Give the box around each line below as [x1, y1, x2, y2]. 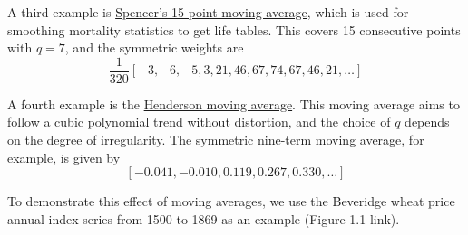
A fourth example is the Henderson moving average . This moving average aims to [7, 94, 460, 113]
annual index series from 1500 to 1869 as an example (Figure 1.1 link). [7, 209, 400, 228]
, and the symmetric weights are [64, 38, 244, 57]
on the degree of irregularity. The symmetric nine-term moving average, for [7, 130, 424, 149]
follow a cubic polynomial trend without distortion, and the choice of [7, 112, 391, 131]
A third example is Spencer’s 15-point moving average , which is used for [7, 3, 409, 21]
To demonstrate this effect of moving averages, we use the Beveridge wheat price [7, 192, 455, 211]
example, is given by [7, 147, 121, 166]
